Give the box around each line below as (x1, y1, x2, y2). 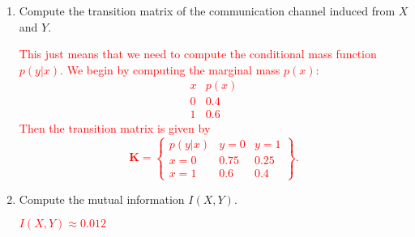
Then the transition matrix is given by (19, 120, 211, 137)
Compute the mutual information (19, 190, 185, 207)
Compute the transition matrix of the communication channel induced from (19, 2, 396, 19)
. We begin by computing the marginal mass (60, 61, 280, 78)
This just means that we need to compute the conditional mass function (19, 45, 377, 62)
